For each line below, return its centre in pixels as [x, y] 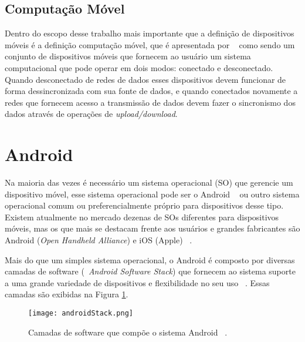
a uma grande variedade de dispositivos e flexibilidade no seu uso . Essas [137, 282]
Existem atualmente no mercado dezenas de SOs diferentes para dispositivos [142, 217]
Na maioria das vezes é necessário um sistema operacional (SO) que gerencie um [149, 182]
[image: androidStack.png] [81, 313]
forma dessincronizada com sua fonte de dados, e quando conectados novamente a [151, 91]
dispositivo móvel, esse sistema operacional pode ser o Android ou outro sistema [152, 194]
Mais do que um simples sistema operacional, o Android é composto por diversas [150, 259]
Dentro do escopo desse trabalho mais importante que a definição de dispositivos [150, 33]
